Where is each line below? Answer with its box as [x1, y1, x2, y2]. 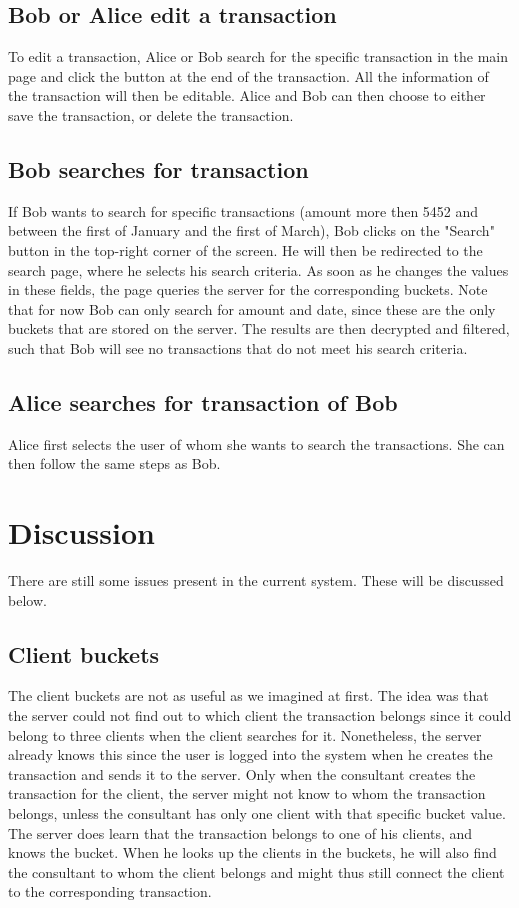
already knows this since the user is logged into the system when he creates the [8, 744, 493, 765]
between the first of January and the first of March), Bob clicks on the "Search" [8, 220, 495, 241]
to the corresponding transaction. [8, 881, 212, 902]
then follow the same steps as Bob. [8, 453, 221, 474]
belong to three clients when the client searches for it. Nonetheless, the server [8, 724, 482, 745]
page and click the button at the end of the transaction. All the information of [8, 65, 489, 86]
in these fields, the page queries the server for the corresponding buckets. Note [8, 279, 488, 300]
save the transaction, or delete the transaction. [8, 104, 294, 125]
